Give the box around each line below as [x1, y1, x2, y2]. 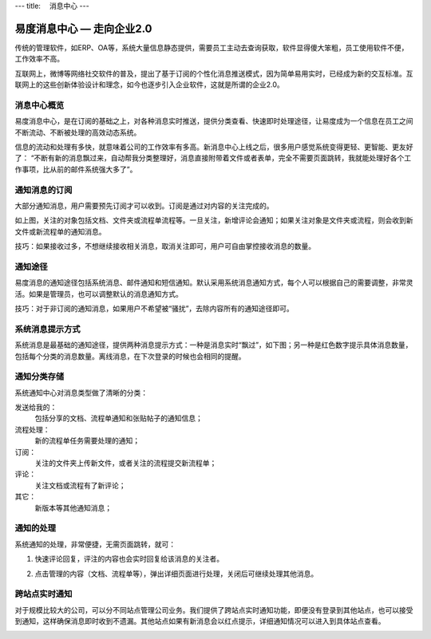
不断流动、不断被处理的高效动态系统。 [14, 128, 141, 137]
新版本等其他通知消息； [34, 503, 112, 512]
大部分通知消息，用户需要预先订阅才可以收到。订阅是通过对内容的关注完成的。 [14, 200, 274, 211]
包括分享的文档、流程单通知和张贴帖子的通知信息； [34, 413, 203, 423]
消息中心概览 [14, 100, 65, 111]
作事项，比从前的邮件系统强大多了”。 [14, 164, 137, 174]
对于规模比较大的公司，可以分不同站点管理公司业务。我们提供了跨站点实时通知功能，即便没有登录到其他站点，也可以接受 [14, 605, 413, 614]
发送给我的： [14, 403, 57, 412]
